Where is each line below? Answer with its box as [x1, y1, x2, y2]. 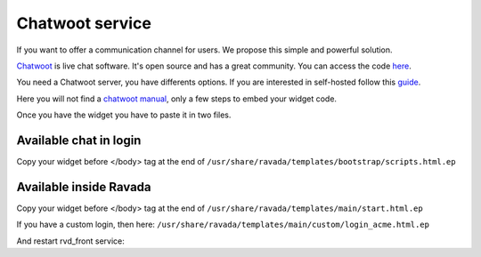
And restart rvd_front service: [16, 236, 125, 246]
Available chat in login [16, 133, 142, 148]
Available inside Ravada [16, 179, 151, 195]
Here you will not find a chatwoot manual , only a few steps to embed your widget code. [16, 93, 338, 104]
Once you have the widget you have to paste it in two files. [16, 109, 232, 120]
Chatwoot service [16, 13, 151, 33]
